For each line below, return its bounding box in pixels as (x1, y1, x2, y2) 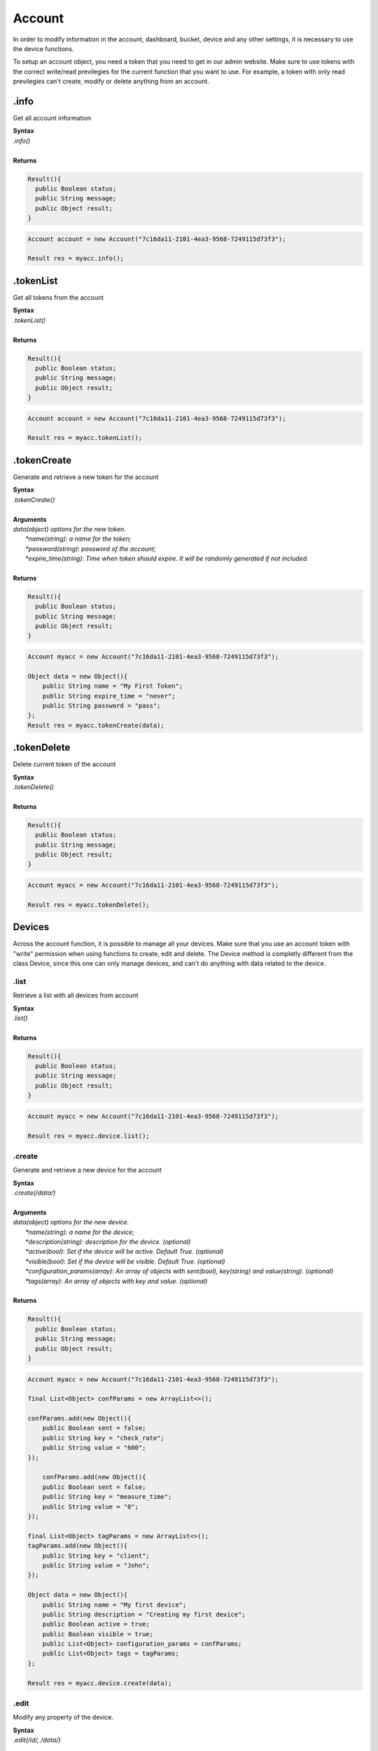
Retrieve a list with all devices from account (13, 991, 139, 999)
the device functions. (13, 44, 74, 53)
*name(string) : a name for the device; (25, 1228, 134, 1236)
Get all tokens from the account (13, 293, 104, 301)
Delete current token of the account (13, 760, 116, 768)
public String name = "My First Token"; (42, 682, 183, 690)
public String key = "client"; (42, 1551, 150, 1560)
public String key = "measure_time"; (42, 1493, 172, 1501)
